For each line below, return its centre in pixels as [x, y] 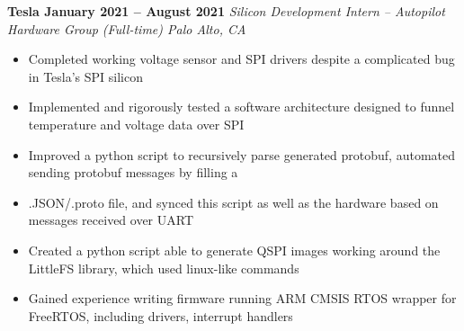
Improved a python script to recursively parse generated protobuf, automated [241, 154]
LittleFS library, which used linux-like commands [164, 268]
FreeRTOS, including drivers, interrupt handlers [161, 315]
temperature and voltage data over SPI [136, 124]
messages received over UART [111, 220]
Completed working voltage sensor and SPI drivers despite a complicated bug [241, 59]
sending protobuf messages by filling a [133, 172]
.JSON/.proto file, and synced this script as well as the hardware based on [233, 202]
